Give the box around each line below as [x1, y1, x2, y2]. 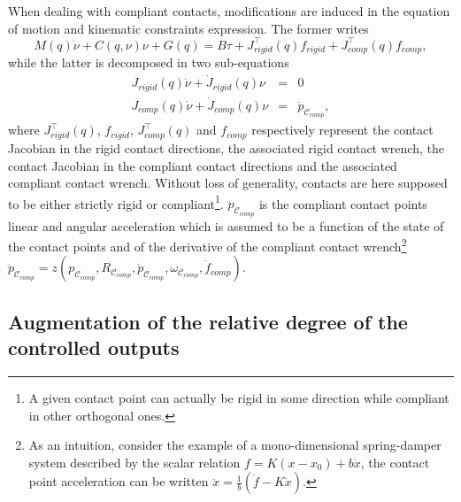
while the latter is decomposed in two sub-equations [8, 53, 289, 72]
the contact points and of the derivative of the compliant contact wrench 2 [8, 235, 407, 255]
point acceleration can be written [28, 472, 209, 490]
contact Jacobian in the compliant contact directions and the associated [8, 156, 397, 174]
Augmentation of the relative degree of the [8, 307, 408, 335]
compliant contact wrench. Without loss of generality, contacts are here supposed [8, 174, 448, 192]
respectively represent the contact [251, 120, 434, 139]
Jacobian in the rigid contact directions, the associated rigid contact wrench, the [8, 138, 444, 157]
